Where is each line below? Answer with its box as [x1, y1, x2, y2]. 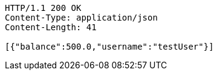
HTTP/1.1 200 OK [5, 3, 82, 13]
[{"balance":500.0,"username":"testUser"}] [5, 42, 214, 51]
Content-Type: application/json [5, 13, 158, 22]
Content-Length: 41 [5, 22, 97, 32]
